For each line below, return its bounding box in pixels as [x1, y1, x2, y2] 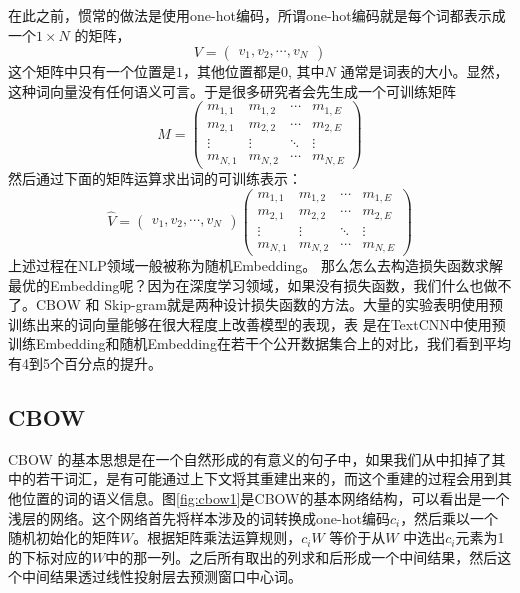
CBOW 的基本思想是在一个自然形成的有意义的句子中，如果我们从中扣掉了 [8, 448, 492, 469]
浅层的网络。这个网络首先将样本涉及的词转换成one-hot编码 [8, 507, 390, 528]
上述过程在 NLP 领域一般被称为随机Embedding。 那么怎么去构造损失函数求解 [8, 255, 503, 276]
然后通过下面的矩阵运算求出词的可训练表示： [8, 167, 302, 188]
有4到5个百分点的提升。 [8, 353, 162, 374]
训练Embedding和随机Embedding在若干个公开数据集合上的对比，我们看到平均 [8, 333, 511, 354]
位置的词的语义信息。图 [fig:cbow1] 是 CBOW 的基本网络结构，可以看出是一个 [21, 488, 510, 509]
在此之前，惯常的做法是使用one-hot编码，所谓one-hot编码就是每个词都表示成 [8, 5, 506, 25]
